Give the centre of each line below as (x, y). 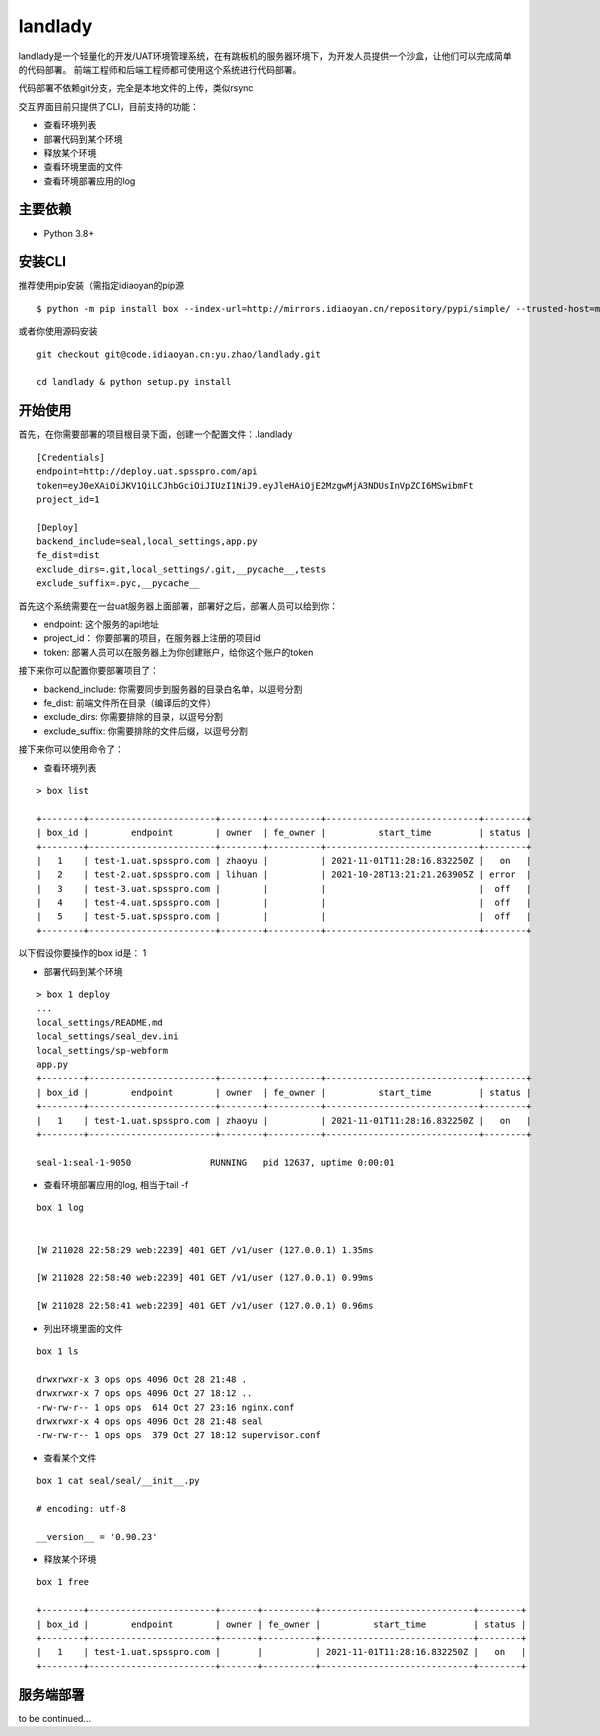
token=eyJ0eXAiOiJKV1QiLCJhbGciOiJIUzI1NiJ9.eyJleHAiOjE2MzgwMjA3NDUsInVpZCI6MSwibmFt (255, 485)
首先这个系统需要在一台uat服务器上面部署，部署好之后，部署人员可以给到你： (178, 606)
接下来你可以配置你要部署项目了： (88, 671)
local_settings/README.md (100, 1022)
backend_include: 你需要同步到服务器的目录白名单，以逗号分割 (173, 689)
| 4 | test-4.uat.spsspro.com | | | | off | (284, 903)
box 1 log (60, 1208)
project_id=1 (68, 499)
